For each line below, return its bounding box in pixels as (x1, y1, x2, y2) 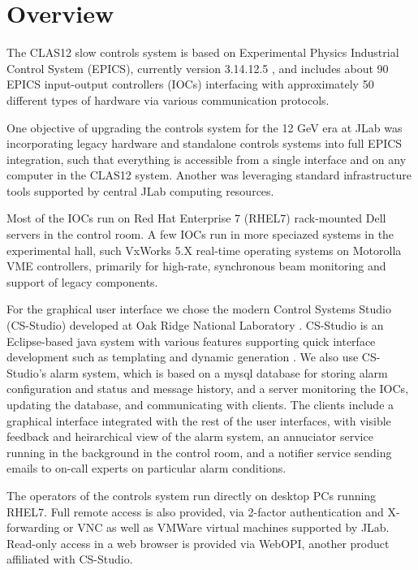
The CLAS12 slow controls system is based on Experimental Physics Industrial (6, 44, 399, 61)
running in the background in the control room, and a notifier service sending (6, 443, 392, 460)
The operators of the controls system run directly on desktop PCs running (6, 486, 377, 503)
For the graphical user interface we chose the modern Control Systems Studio (6, 300, 391, 317)
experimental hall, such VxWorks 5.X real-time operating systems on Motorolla (6, 241, 402, 258)
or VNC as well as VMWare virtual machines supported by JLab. (63, 519, 390, 536)
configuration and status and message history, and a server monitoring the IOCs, (6, 380, 409, 397)
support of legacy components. (6, 273, 158, 290)
